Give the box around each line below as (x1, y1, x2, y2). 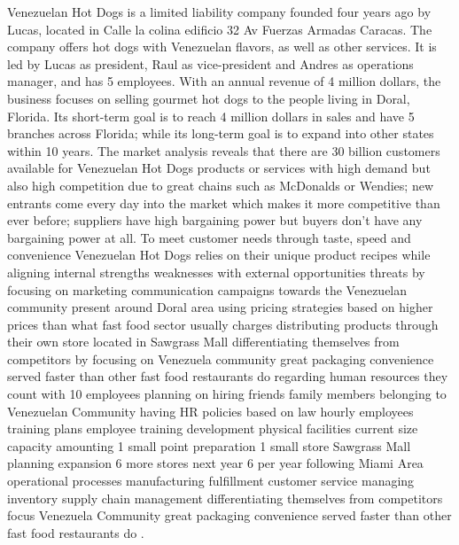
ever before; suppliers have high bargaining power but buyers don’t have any (7, 211, 423, 230)
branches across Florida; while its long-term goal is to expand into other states (7, 124, 434, 143)
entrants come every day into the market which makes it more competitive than (7, 193, 440, 212)
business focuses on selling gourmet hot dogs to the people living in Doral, (7, 89, 410, 107)
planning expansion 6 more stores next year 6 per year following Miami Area (7, 454, 424, 472)
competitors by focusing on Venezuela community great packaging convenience (7, 349, 434, 368)
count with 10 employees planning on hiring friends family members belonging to (7, 385, 447, 403)
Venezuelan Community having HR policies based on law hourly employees (7, 401, 414, 420)
